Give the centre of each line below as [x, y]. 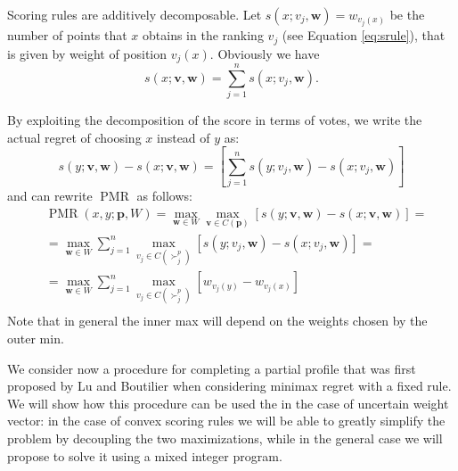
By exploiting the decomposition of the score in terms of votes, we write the [215, 120]
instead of [184, 137]
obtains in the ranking [203, 35]
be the [407, 14]
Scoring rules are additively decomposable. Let [135, 14]
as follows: [164, 195]
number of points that [67, 35]
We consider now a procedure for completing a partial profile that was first [212, 368]
